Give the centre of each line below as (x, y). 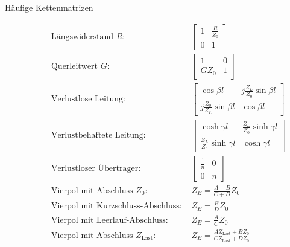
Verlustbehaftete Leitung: (98, 136)
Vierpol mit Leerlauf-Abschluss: (109, 220)
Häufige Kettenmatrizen (49, 7)
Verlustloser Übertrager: (96, 168)
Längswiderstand (82, 37)
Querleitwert (74, 66)
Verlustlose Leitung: (88, 99)
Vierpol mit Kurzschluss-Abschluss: (116, 206)
